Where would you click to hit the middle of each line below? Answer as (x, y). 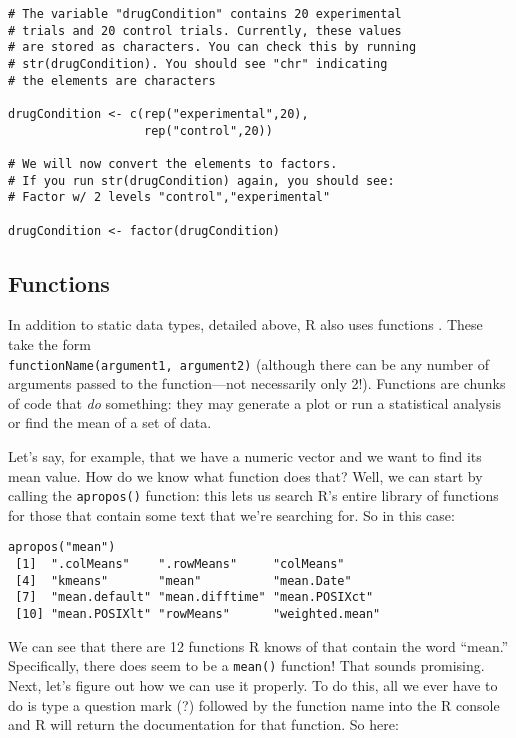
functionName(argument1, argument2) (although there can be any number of (249, 363)
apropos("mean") (62, 547)
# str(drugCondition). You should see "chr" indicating (198, 63)
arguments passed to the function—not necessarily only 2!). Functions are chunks (257, 383)
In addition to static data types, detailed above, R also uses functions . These (245, 324)
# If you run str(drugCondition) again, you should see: (201, 180)
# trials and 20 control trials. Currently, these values (205, 30)
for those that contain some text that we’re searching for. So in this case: (231, 514)
